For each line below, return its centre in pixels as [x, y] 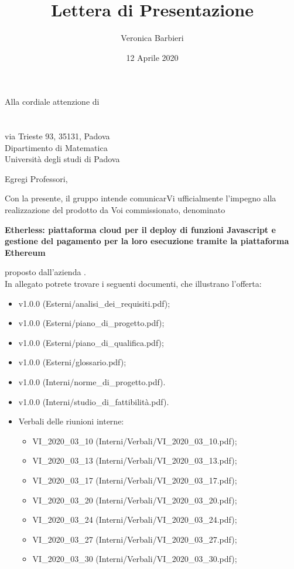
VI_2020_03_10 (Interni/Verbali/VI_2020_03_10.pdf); [135, 441]
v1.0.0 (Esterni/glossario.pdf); [72, 362]
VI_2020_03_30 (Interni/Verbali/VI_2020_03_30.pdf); [135, 559]
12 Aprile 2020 [152, 57]
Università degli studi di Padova [62, 159]
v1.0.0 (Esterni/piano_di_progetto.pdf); [91, 323]
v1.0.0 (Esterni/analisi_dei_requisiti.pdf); [94, 303]
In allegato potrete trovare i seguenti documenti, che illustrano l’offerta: [133, 284]
